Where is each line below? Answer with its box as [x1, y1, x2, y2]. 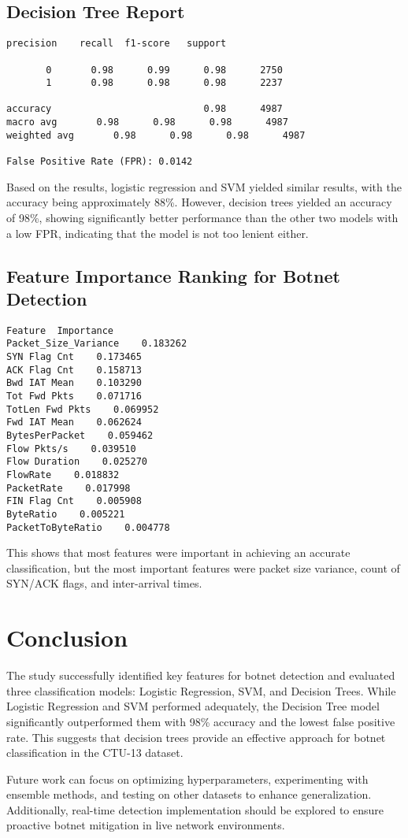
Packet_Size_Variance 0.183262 [6, 338, 187, 350]
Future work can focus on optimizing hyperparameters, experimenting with [6, 770, 369, 787]
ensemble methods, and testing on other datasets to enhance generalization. [6, 786, 372, 803]
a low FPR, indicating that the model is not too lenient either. [6, 224, 309, 241]
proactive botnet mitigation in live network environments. [6, 817, 285, 833]
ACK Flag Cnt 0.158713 [6, 364, 142, 376]
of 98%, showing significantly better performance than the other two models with [6, 209, 399, 225]
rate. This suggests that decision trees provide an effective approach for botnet [6, 729, 386, 745]
